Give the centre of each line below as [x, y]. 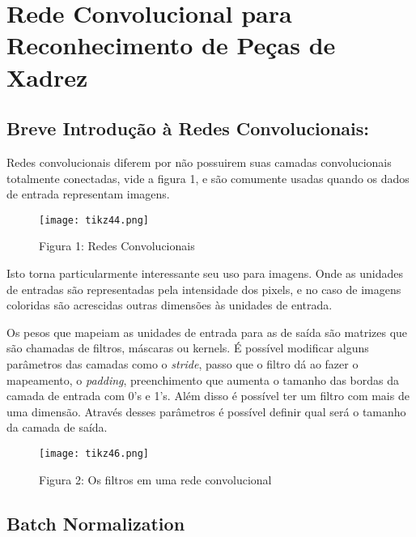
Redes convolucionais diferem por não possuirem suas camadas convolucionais [199, 162]
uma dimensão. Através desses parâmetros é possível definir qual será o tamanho [206, 411]
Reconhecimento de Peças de [171, 45]
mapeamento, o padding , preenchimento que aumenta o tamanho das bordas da [203, 379]
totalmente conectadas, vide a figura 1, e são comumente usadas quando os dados [208, 178]
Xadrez [47, 77]
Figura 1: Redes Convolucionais [117, 246]
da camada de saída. [57, 427]
